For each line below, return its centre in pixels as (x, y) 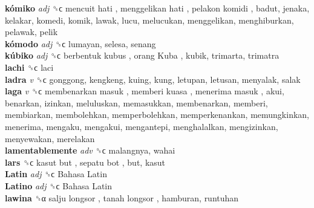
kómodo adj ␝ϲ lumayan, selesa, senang (80, 43)
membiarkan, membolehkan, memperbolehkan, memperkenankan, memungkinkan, (157, 115)
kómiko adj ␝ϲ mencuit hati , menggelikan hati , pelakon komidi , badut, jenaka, (157, 8)
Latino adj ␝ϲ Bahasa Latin (58, 185)
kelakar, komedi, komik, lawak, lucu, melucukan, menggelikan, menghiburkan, (149, 20)
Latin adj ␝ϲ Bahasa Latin (56, 174)
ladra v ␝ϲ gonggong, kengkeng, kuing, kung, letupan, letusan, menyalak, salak (153, 79)
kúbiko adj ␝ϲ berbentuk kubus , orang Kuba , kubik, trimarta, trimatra (142, 55)
